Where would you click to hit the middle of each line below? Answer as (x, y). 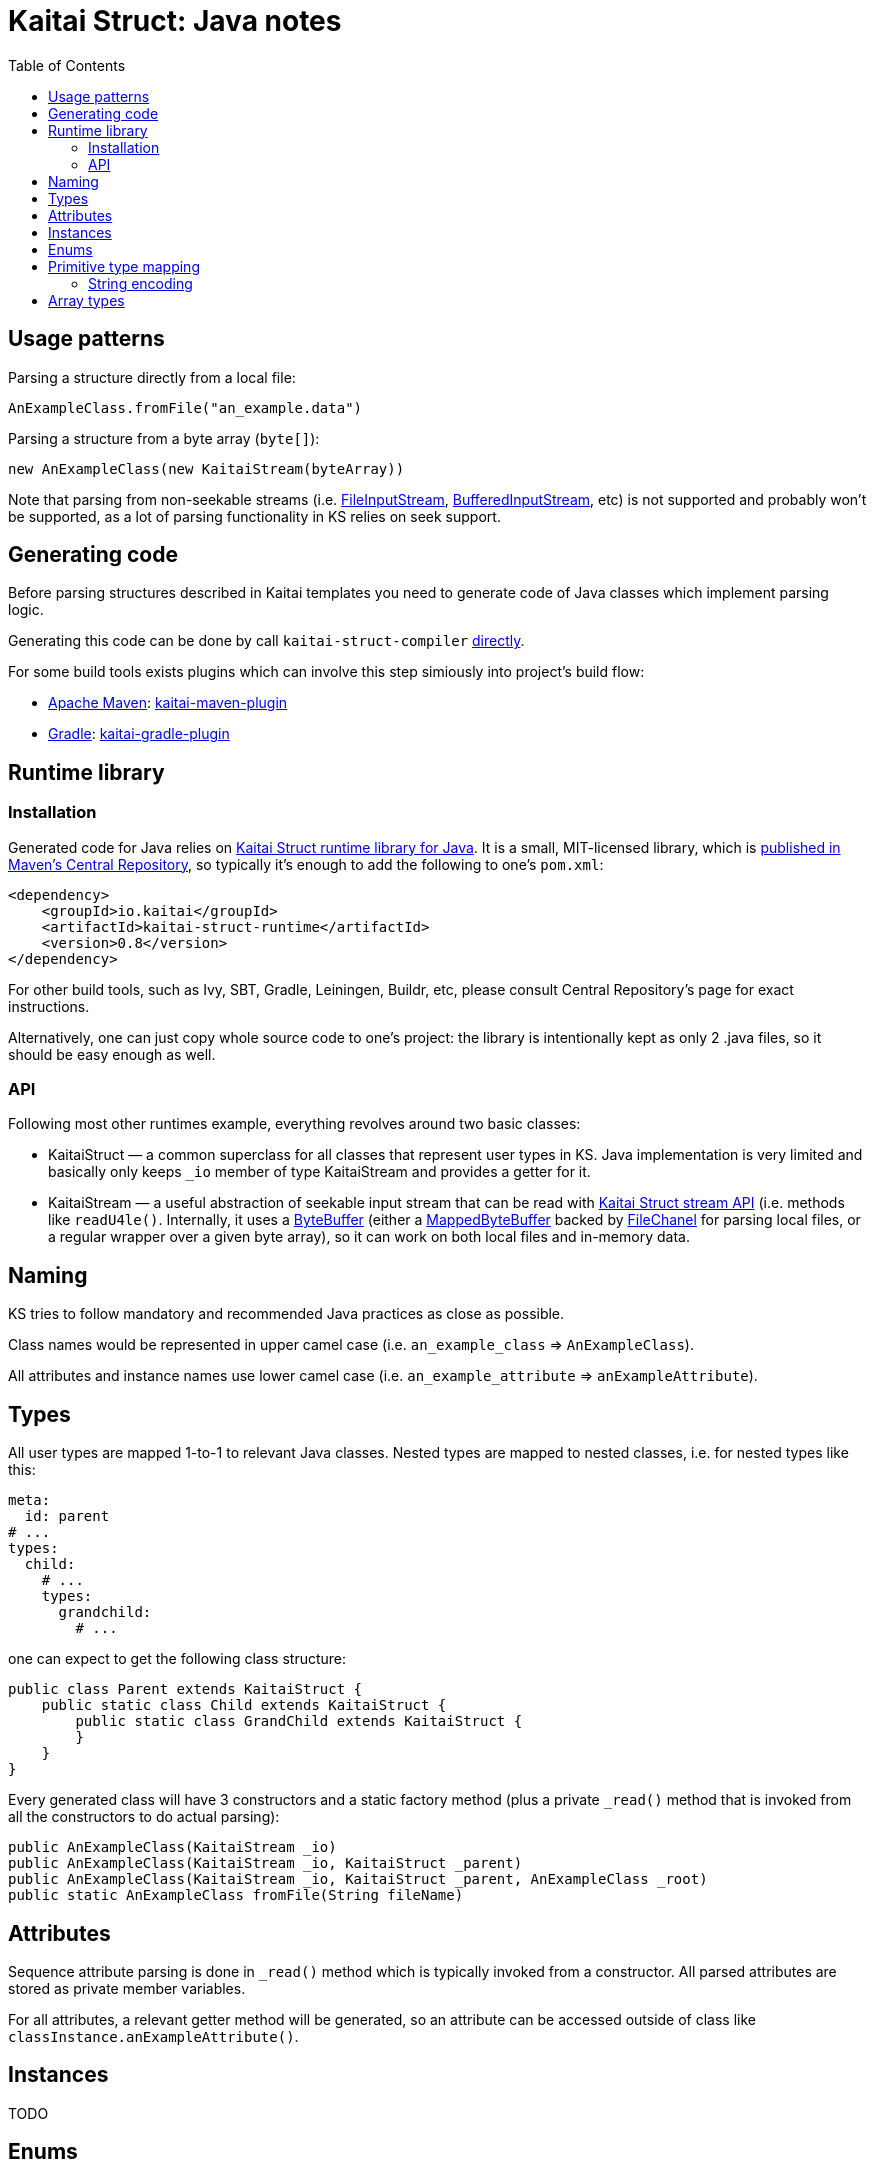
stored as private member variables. (127, 1988)
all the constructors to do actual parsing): (144, 1817)
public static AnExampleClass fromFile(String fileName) (236, 1895)
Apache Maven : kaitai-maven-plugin (168, 703)
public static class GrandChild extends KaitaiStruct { (299, 1721)
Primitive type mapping (124, 266)
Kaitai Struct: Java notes (175, 21)
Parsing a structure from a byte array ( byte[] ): (164, 438)
